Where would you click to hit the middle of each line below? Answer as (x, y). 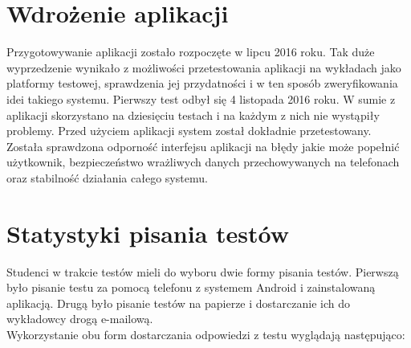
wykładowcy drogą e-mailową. (80, 319)
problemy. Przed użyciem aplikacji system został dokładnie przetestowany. (189, 131)
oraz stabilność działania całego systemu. (107, 177)
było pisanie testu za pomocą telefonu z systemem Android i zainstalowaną (191, 287)
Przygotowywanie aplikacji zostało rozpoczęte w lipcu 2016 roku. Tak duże (191, 52)
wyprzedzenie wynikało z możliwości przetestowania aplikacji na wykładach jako (204, 67)
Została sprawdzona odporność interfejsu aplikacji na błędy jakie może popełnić (203, 146)
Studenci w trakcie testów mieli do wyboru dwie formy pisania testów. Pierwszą (203, 271)
